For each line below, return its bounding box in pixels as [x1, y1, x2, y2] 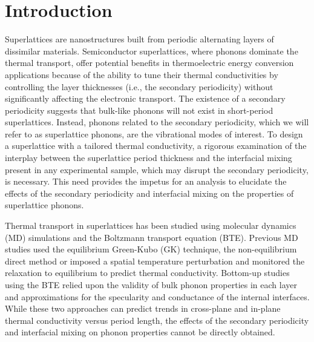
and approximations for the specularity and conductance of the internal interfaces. [5, 290, 310, 303]
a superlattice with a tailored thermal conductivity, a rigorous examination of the [5, 139, 307, 152]
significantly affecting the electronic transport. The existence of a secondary [5, 92, 286, 105]
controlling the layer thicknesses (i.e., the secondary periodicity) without [5, 80, 273, 93]
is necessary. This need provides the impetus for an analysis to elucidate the [5, 175, 287, 188]
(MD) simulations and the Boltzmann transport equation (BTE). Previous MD [5, 231, 298, 243]
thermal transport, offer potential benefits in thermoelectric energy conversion [5, 56, 294, 69]
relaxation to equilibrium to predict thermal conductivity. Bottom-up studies [5, 266, 290, 279]
